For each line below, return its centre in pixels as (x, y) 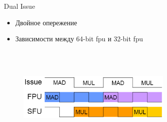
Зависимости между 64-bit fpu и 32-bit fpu (79, 39)
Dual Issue (20, 6)
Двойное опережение (46, 22)
